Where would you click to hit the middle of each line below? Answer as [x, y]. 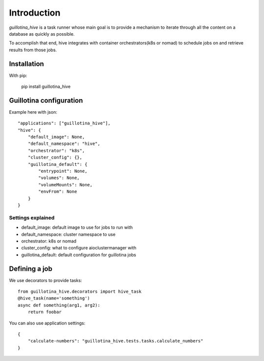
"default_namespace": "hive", [64, 144]
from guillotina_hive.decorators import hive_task [80, 291]
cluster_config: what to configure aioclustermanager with [79, 248]
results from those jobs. [33, 50]
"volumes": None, [59, 178]
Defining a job [31, 269]
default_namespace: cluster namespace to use [68, 234]
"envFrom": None [58, 192]
